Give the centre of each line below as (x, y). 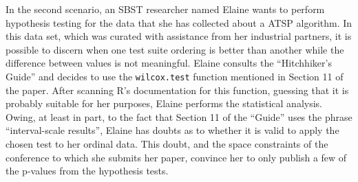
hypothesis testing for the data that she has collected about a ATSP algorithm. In (179, 22)
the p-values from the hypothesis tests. (87, 171)
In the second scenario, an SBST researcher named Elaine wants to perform (165, 9)
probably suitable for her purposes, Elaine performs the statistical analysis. (164, 103)
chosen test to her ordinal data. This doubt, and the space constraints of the (167, 144)
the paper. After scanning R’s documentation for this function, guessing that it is (177, 90)
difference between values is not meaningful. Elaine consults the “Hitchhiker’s (169, 63)
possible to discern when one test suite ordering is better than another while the (175, 49)
